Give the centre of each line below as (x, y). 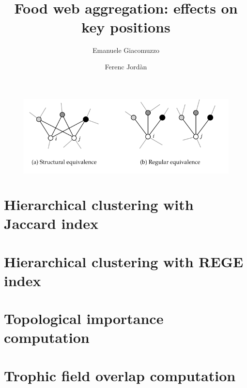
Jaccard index (51, 223)
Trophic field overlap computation (120, 375)
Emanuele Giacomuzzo (126, 50)
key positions (126, 27)
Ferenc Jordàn (126, 66)
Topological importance (84, 318)
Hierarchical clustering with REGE (124, 261)
